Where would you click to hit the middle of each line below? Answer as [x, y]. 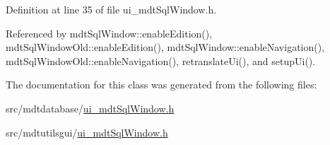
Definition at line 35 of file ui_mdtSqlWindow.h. [111, 9]
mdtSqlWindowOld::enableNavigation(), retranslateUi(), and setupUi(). [161, 60]
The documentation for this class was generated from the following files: [161, 85]
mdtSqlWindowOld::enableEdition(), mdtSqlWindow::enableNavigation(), [165, 47]
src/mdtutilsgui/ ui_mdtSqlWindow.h [87, 132]
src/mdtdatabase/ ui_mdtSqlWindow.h [90, 108]
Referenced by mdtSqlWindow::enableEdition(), [109, 33]
